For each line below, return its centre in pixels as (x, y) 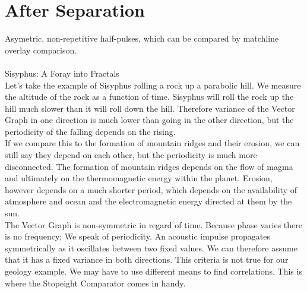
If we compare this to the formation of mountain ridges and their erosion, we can (152, 143)
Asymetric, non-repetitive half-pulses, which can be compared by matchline (142, 38)
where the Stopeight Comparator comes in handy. (95, 283)
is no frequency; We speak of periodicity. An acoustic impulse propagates (137, 236)
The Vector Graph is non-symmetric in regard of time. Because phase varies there (154, 224)
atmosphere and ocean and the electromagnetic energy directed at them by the (148, 201)
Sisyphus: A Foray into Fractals (62, 73)
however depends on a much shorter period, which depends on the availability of (151, 189)
